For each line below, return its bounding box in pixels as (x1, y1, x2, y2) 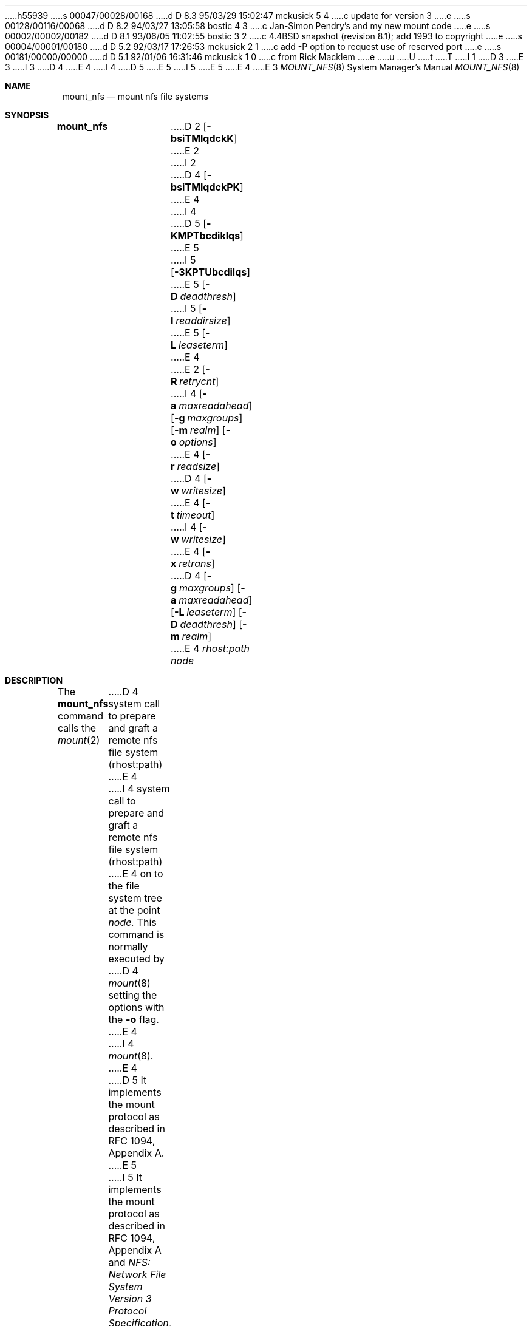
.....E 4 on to (108, 868, 163, 880)
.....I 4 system (108, 783, 170, 795)
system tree (108, 892, 162, 904)
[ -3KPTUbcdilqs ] (171, 266, 251, 278)
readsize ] (177, 460, 220, 472)
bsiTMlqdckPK (171, 181, 240, 193)
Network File (108, 1268, 166, 1280)
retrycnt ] (179, 375, 219, 387)
